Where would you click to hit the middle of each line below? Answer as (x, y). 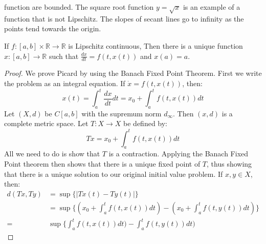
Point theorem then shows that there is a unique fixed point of (102, 163)
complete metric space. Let (46, 123)
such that (64, 56)
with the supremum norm (121, 113)
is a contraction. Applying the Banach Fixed (179, 154)
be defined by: (146, 123)
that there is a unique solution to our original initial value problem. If (114, 174)
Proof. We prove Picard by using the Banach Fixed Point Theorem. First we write (133, 73)
